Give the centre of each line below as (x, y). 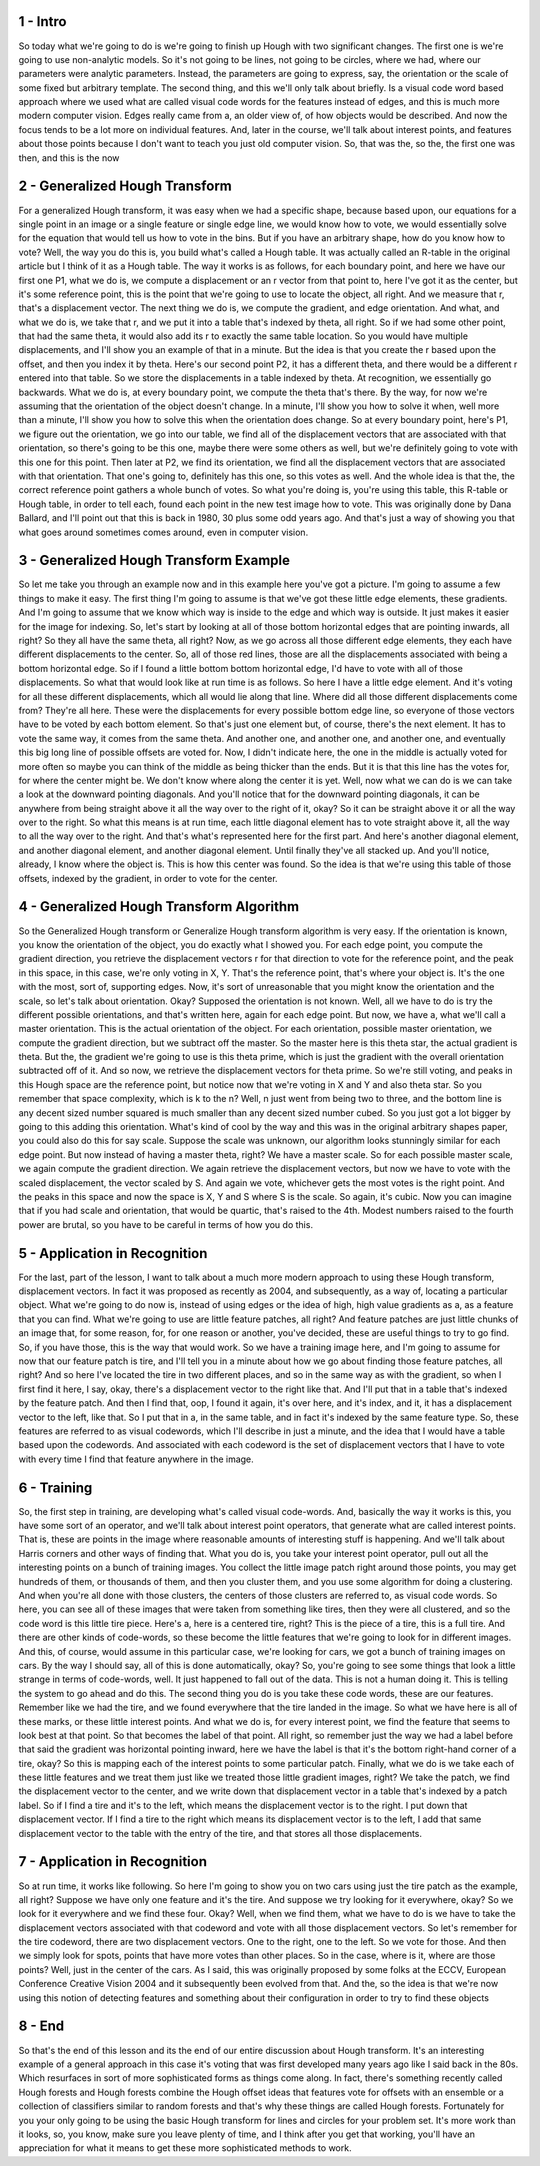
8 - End (41, 2026)
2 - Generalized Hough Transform (125, 186)
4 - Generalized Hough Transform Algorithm (159, 906)
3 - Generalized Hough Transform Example (154, 560)
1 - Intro (42, 21)
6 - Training (55, 1487)
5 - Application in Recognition (113, 1253)
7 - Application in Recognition (112, 1861)
